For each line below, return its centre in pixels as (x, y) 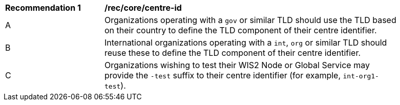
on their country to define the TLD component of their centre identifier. (241, 30)
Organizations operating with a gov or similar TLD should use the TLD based (250, 20)
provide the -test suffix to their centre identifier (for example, (223, 75)
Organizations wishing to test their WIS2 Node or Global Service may (237, 65)
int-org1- (361, 76)
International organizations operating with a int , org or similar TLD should (246, 43)
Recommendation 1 (43, 8)
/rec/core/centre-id (143, 8)
